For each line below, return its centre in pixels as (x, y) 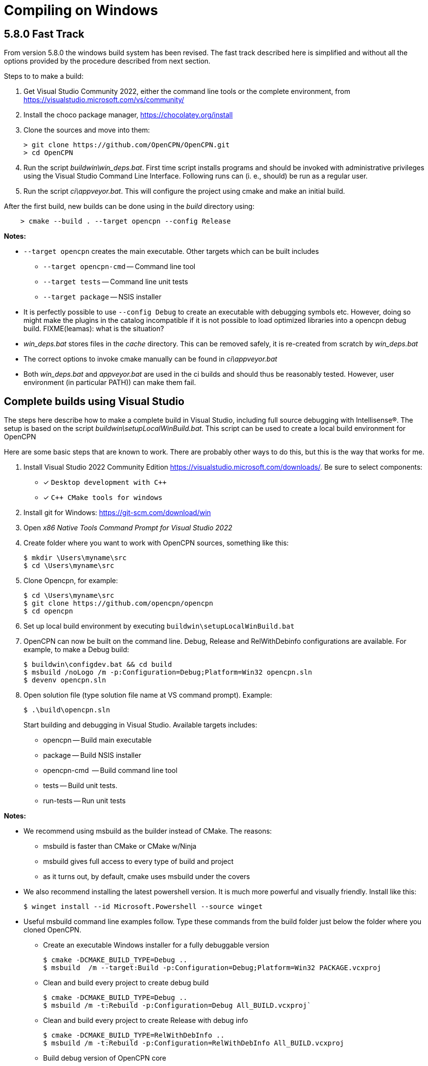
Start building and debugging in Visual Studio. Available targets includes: (140, 725)
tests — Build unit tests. (80, 786)
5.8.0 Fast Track (44, 34)
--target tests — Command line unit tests (116, 282)
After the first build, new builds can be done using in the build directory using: (129, 206)
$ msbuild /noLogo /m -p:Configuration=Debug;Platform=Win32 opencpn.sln (168, 672)
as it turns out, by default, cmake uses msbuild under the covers (146, 877)
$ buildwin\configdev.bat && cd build (98, 665)
